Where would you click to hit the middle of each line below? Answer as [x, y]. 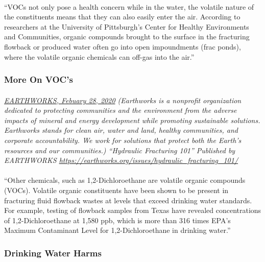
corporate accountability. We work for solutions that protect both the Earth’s [123, 140]
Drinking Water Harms [53, 253]
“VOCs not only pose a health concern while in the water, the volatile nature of [129, 6]
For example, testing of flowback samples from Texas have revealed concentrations [133, 210]
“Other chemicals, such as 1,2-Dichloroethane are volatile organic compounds [125, 180]
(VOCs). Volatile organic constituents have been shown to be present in [116, 190]
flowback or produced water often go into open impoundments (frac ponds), [123, 46]
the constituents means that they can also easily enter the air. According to [122, 17]
